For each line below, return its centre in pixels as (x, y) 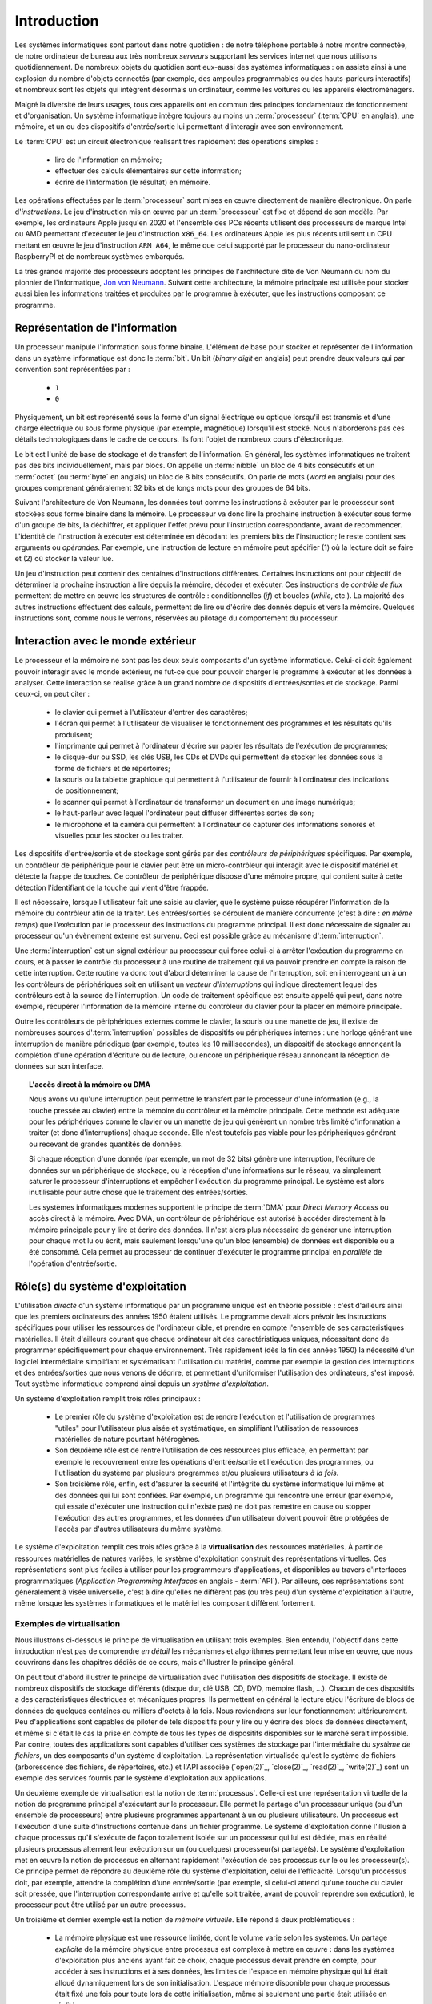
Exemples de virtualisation (68, 1624)
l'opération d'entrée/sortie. (73, 1263)
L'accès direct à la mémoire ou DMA (90, 1084)
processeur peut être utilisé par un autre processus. (100, 1905)
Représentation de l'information (96, 327)
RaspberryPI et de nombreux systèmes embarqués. (100, 257)
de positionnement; (87, 790)
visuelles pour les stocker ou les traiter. (119, 836)
